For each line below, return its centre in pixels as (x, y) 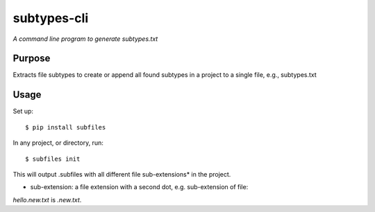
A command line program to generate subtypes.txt (85, 39)
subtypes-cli (51, 18)
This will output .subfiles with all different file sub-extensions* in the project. (122, 174)
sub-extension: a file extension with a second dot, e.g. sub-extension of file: (139, 187)
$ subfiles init (53, 159)
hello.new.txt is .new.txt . (47, 200)
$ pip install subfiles (66, 127)
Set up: (23, 112)
